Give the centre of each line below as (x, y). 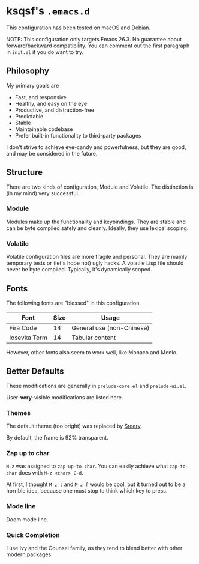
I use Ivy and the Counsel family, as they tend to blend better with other (94, 548)
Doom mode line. (27, 519)
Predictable (29, 116)
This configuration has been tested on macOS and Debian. (79, 28)
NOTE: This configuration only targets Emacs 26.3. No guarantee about (94, 39)
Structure (25, 172)
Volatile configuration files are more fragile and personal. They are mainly (97, 257)
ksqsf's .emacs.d (48, 11)
